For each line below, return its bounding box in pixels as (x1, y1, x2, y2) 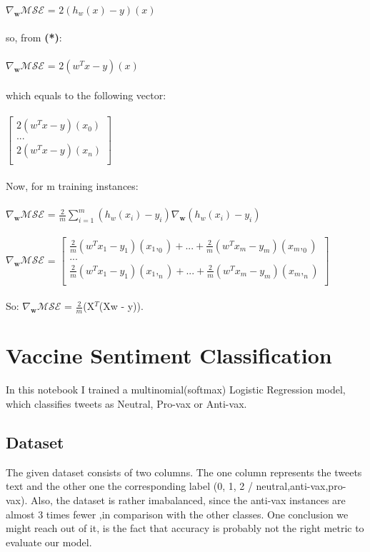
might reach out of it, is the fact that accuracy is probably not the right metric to (6, 521, 364, 536)
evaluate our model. (6, 534, 92, 549)
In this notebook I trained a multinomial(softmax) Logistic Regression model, (6, 382, 346, 397)
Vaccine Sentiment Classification (6, 341, 332, 370)
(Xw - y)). (99, 298, 144, 313)
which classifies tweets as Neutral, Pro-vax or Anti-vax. (6, 396, 247, 411)
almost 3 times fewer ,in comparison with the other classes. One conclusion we (6, 506, 349, 521)
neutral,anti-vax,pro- (256, 478, 346, 493)
